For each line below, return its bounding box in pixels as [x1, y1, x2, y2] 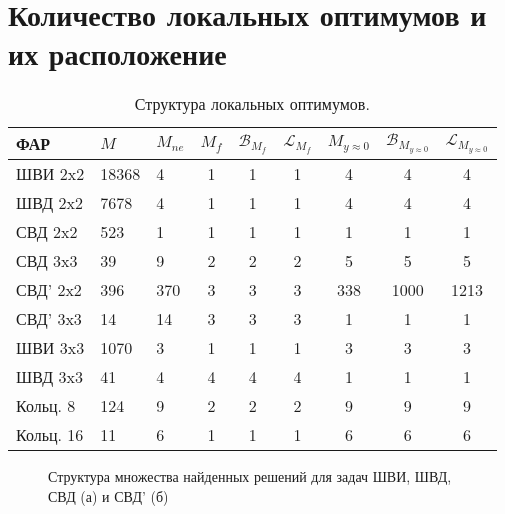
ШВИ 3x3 [16, 336, 85, 360]
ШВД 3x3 [16, 365, 83, 389]
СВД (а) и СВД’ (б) [48, 485, 169, 506]
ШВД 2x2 [16, 191, 83, 215]
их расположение [8, 33, 227, 74]
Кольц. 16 [16, 423, 84, 447]
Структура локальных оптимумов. [134, 92, 370, 116]
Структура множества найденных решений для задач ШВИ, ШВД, [48, 466, 452, 487]
